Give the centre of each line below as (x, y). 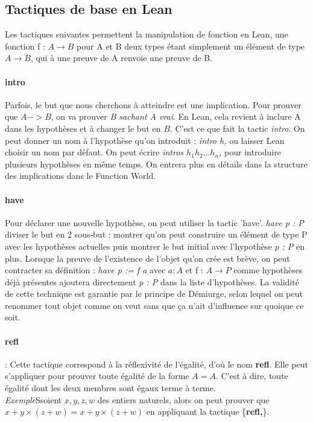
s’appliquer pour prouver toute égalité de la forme (97, 376)
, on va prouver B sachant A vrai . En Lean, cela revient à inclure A (176, 116)
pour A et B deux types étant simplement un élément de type (191, 46)
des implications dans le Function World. (81, 176)
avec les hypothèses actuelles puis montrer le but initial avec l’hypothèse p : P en (155, 246)
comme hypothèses (268, 270)
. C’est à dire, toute (252, 376)
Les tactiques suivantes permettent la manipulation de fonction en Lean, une (147, 34)
